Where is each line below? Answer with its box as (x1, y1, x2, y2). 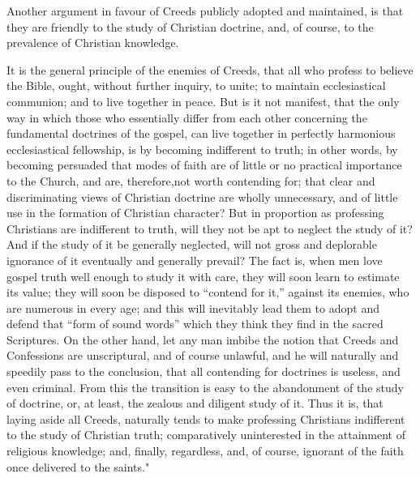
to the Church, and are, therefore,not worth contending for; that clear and (6, 172, 375, 189)
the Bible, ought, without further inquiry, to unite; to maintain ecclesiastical (6, 77, 386, 94)
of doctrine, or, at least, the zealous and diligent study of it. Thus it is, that (6, 395, 384, 412)
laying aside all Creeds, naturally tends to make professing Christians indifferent (6, 410, 405, 427)
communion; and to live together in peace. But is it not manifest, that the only (6, 92, 400, 109)
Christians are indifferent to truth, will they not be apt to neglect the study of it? (6, 220, 413, 237)
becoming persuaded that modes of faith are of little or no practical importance (6, 156, 402, 173)
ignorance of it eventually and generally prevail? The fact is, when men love (6, 251, 383, 268)
